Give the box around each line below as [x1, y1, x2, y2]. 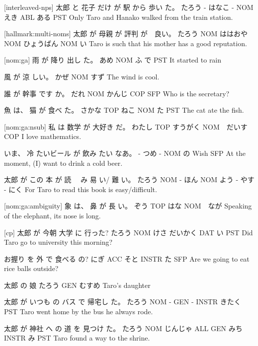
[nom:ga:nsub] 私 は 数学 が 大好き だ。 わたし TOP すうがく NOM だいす [4, 121, 248, 132]
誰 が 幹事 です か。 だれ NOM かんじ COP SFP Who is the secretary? [4, 88, 230, 98]
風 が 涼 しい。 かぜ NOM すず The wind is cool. [4, 71, 160, 81]
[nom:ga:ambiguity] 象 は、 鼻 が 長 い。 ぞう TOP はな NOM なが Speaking [4, 201, 252, 211]
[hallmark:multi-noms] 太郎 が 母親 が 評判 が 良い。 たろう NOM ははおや [4, 28, 248, 39]
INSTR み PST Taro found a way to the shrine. [4, 333, 150, 343]
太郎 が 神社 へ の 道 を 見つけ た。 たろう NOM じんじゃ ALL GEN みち [4, 323, 243, 333]
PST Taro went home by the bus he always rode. [4, 306, 153, 317]
